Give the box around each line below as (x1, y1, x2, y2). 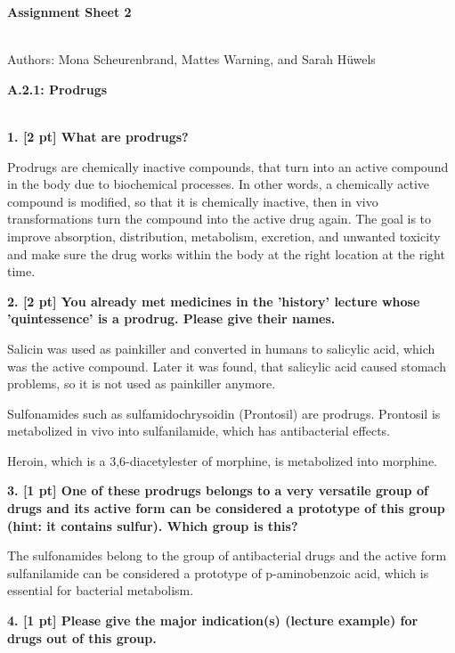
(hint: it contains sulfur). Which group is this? (7, 516, 298, 535)
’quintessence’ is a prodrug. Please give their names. (7, 309, 336, 328)
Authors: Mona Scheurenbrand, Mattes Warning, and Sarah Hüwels (7, 50, 376, 69)
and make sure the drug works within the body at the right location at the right (7, 244, 445, 263)
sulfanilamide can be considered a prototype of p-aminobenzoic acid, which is (7, 563, 429, 582)
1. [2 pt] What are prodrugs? (7, 127, 189, 145)
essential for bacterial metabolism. (7, 581, 194, 600)
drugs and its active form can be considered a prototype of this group (7, 499, 445, 518)
